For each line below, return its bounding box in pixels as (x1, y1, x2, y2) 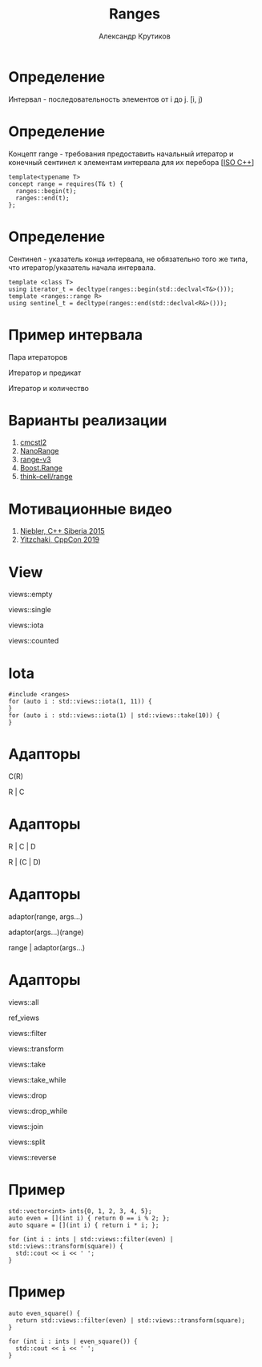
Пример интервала (8, 325, 143, 344)
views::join (8, 1122, 44, 1131)
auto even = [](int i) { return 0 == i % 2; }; (8, 1214, 171, 1222)
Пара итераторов (8, 352, 68, 361)
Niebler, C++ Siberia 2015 (19, 526, 106, 536)
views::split (8, 1137, 46, 1147)
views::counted (8, 636, 59, 646)
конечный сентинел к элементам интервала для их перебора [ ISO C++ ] (8, 157, 255, 167)
